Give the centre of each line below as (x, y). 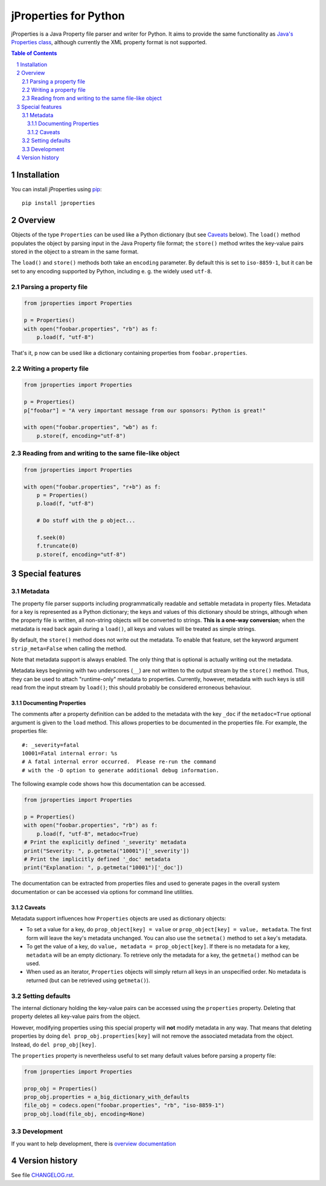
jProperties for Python (68, 16)
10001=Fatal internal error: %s (70, 754)
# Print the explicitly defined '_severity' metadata (105, 842)
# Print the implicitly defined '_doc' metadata (97, 859)
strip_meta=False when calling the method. (69, 648)
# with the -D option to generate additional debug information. (121, 770)
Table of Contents (34, 53)
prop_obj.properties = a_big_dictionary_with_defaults (107, 1097)
